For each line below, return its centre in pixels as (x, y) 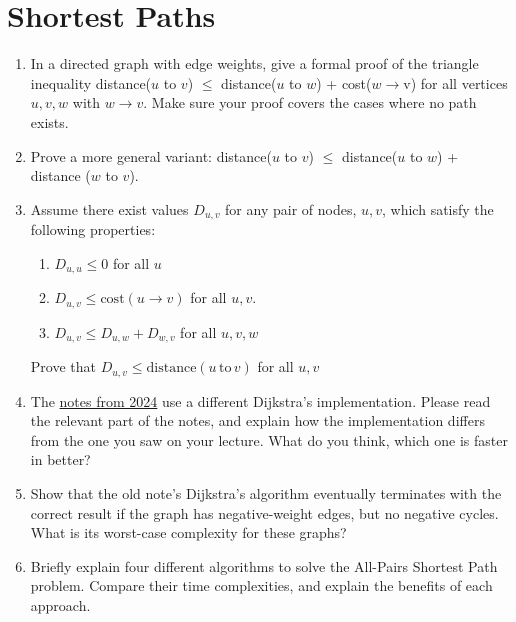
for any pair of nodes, (291, 208)
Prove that (63, 366)
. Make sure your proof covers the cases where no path (310, 102)
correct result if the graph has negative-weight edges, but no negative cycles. (264, 512)
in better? (60, 459)
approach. (60, 604)
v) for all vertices (455, 82)
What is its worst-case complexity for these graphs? (188, 532)
